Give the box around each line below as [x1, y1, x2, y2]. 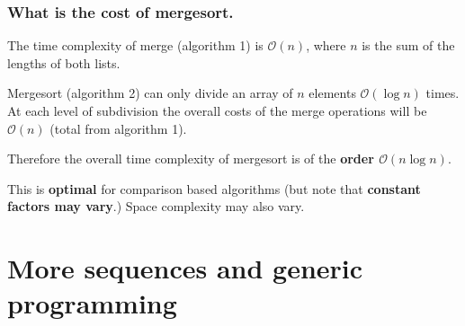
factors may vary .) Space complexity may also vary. [7, 197, 305, 216]
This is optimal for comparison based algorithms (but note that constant [7, 179, 421, 198]
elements [309, 84, 356, 102]
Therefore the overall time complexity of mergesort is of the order [7, 149, 374, 168]
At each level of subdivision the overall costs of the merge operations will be [7, 101, 427, 119]
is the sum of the [362, 36, 455, 55]
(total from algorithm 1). [49, 119, 187, 137]
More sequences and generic [7, 250, 363, 286]
